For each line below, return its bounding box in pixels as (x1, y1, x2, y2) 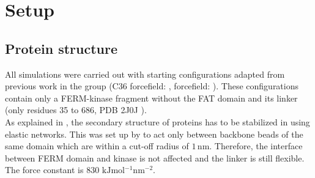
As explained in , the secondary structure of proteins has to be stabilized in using (5, 115, 310, 128)
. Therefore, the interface (209, 139, 303, 152)
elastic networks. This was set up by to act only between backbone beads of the (5, 127, 303, 140)
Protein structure (5, 39, 118, 57)
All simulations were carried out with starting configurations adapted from (5, 67, 285, 80)
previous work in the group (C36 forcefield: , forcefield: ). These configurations (5, 80, 299, 92)
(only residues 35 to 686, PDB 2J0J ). (5, 103, 147, 116)
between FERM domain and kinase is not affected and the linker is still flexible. (5, 151, 305, 164)
